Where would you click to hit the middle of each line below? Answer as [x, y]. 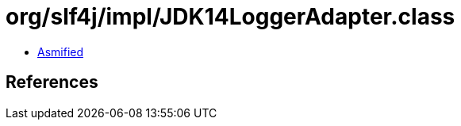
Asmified [61, 52]
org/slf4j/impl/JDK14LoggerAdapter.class [230, 17]
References [52, 82]
